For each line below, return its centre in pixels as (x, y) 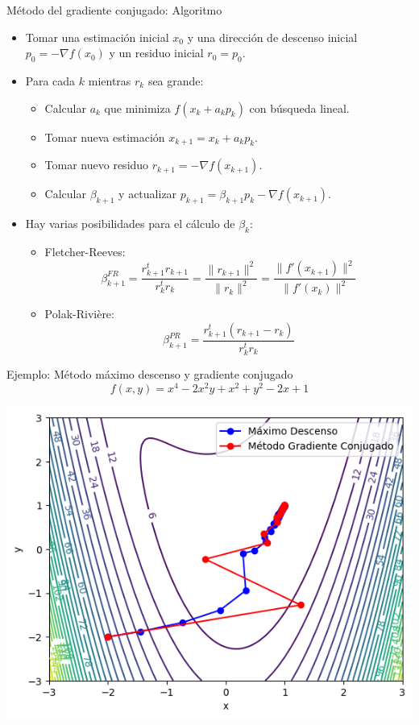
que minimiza (137, 108)
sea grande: (176, 80)
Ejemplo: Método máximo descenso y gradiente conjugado (150, 374)
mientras (110, 80)
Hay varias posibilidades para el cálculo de (130, 224)
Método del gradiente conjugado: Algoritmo (114, 10)
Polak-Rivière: (79, 314)
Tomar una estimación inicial (97, 37)
